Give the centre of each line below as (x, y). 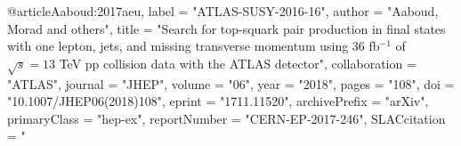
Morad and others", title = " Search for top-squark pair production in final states (226, 28)
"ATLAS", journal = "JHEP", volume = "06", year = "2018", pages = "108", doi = (231, 83)
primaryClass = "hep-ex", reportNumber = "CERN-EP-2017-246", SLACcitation (226, 118)
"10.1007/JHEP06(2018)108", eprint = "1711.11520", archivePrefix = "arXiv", (218, 101)
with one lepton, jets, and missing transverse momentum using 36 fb (194, 46)
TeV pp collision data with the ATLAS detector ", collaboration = (238, 63)
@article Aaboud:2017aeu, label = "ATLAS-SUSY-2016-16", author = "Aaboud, (223, 11)
